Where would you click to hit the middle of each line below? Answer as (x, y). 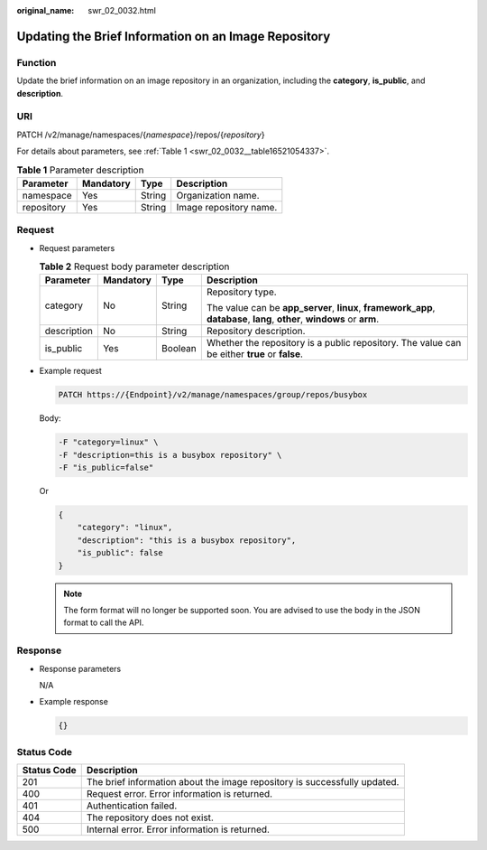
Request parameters (77, 248)
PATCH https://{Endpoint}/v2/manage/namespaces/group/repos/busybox (213, 395)
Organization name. (218, 195)
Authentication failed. (132, 806)
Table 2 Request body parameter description (134, 266)
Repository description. (256, 332)
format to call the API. (104, 622)
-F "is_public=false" (106, 468)
